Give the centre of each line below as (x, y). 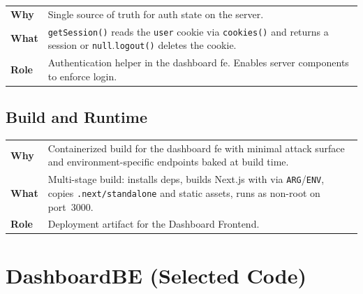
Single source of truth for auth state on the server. (156, 14)
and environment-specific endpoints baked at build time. (168, 162)
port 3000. (71, 206)
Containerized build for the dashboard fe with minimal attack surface (196, 148)
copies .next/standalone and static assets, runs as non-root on (184, 192)
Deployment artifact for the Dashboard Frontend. (154, 224)
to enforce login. (82, 76)
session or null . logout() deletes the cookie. (142, 45)
